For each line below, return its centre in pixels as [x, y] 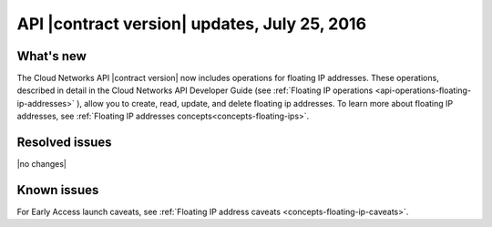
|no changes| [42, 164]
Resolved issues [65, 143]
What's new [51, 56]
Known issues [58, 190]
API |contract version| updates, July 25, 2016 [192, 24]
